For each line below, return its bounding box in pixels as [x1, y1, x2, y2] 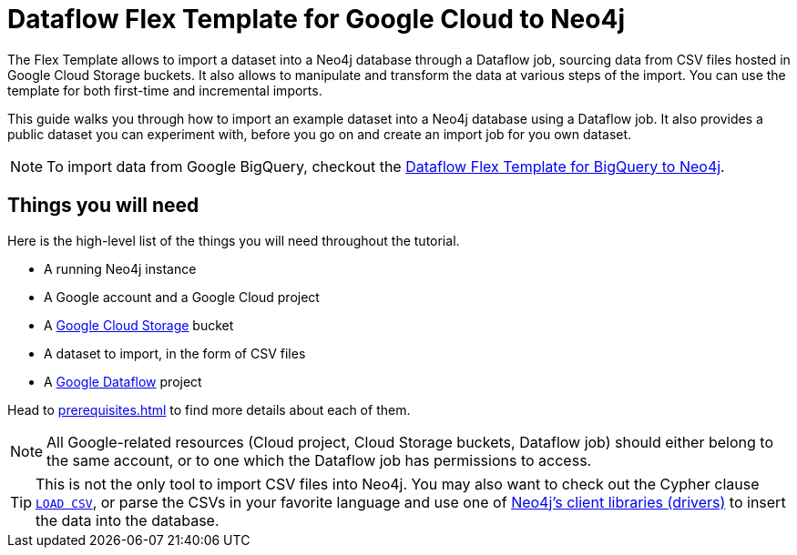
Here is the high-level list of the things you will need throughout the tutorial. [7, 232, 460, 248]
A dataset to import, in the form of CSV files [44, 345, 306, 361]
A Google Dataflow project [44, 373, 202, 389]
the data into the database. [36, 510, 220, 530]
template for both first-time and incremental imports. [7, 82, 322, 98]
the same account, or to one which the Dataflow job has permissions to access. [46, 450, 592, 469]
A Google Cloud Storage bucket [44, 317, 234, 333]
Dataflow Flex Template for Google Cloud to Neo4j [7, 4, 625, 35]
